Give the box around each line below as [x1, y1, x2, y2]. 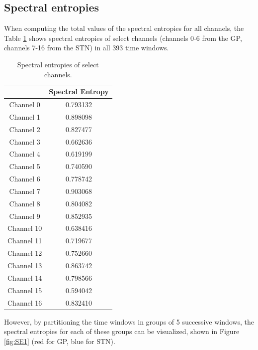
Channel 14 [7, 272, 42, 283]
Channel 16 [7, 297, 42, 308]
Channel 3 [9, 136, 40, 147]
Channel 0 [9, 99, 40, 110]
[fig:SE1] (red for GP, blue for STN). [4, 336, 115, 346]
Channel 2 [9, 124, 40, 134]
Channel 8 [9, 198, 40, 208]
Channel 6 [9, 174, 40, 184]
